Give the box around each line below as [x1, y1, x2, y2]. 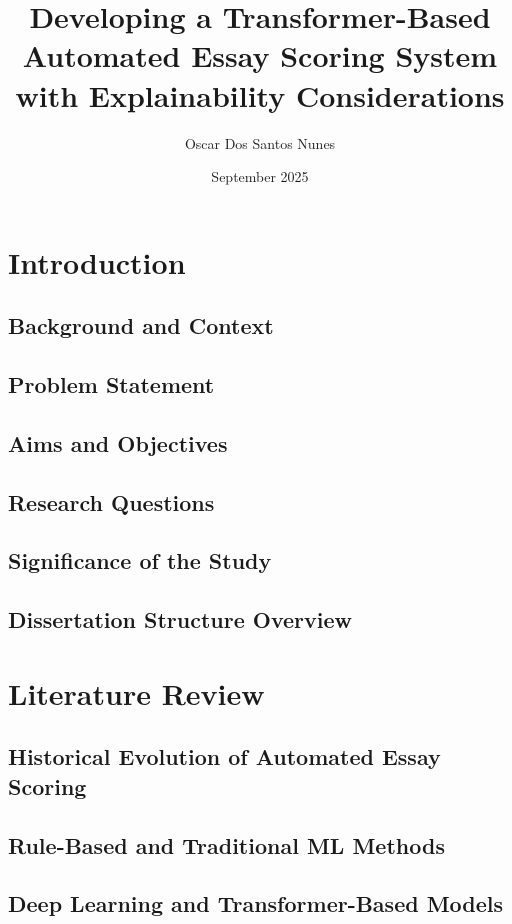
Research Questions [8, 486, 215, 517]
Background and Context [8, 310, 274, 341]
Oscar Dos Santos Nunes [184, 132, 336, 153]
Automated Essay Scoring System [22, 35, 498, 76]
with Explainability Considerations [15, 74, 505, 115]
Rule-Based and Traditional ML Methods [8, 829, 445, 860]
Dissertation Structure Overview [8, 604, 353, 635]
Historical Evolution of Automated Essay [8, 741, 441, 772]
